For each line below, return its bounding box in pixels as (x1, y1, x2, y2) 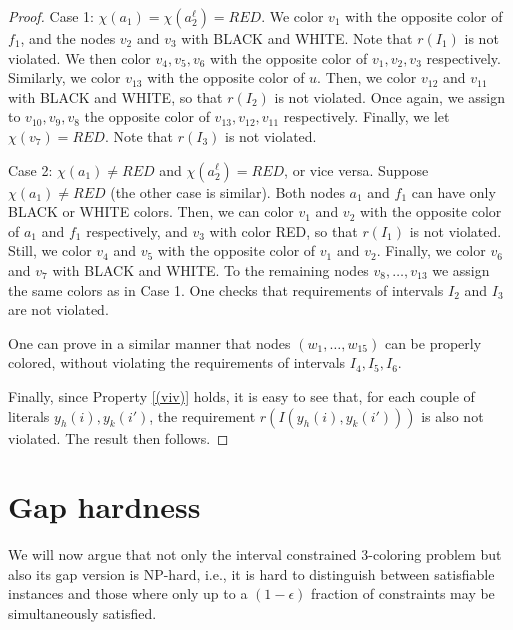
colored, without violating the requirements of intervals (8, 352, 346, 373)
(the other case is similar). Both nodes (110, 181, 345, 202)
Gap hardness (8, 486, 201, 527)
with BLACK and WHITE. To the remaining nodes (52, 259, 369, 280)
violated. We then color (8, 47, 151, 68)
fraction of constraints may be (311, 583, 495, 604)
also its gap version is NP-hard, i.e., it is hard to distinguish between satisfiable (8, 563, 495, 584)
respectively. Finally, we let (283, 106, 450, 127)
